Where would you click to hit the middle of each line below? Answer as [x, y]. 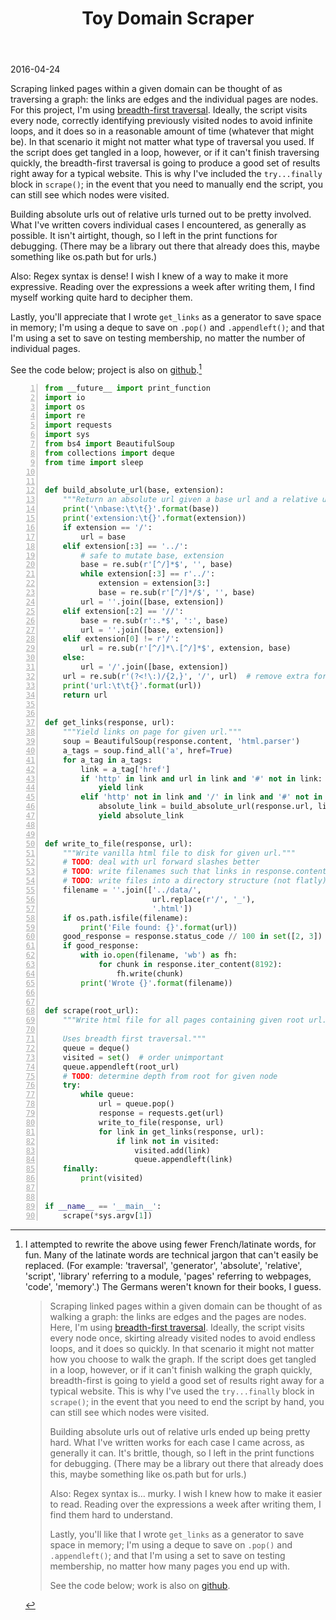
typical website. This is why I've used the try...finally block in [182, 1391]
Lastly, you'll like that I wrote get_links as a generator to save [177, 1534]
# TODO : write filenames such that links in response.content [195, 872]
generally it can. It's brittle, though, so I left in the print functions [182, 1453]
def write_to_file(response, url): [118, 843]
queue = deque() [96, 1048]
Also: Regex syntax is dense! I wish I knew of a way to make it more [149, 276]
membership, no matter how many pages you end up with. [170, 1566]
